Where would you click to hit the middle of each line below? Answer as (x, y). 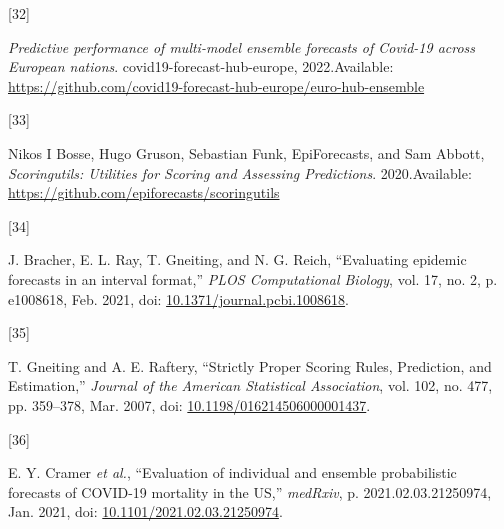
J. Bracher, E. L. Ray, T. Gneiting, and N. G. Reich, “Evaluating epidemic (237, 259)
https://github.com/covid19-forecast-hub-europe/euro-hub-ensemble (216, 85)
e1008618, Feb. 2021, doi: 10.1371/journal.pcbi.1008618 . (178, 298)
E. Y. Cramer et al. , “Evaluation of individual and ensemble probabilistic (232, 472)
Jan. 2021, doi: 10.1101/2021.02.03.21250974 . (145, 511)
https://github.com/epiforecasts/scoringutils (144, 192)
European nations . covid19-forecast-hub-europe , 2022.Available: (201, 66)
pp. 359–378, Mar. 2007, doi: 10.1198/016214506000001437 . (189, 404)
